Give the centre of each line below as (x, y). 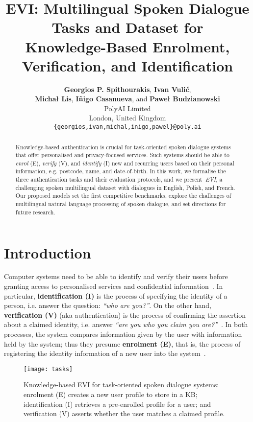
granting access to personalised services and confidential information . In (114, 286)
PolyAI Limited (127, 108)
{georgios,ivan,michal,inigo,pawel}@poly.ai (127, 127)
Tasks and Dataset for (127, 27)
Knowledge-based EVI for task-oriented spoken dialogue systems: (121, 385)
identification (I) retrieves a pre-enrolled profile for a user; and (117, 404)
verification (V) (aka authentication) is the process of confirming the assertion (125, 315)
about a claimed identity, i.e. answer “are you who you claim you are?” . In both (126, 324)
